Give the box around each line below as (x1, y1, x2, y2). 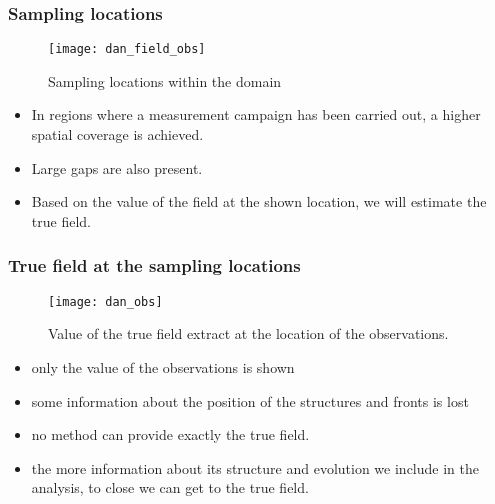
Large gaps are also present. (31, 157, 203, 178)
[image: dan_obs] (48, 294, 163, 309)
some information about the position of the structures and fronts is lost (31, 390, 469, 411)
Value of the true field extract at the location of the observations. (48, 323, 449, 344)
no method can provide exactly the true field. (31, 424, 310, 445)
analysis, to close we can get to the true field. (31, 477, 309, 498)
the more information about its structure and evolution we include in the (31, 457, 479, 478)
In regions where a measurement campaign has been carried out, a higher (31, 104, 481, 125)
